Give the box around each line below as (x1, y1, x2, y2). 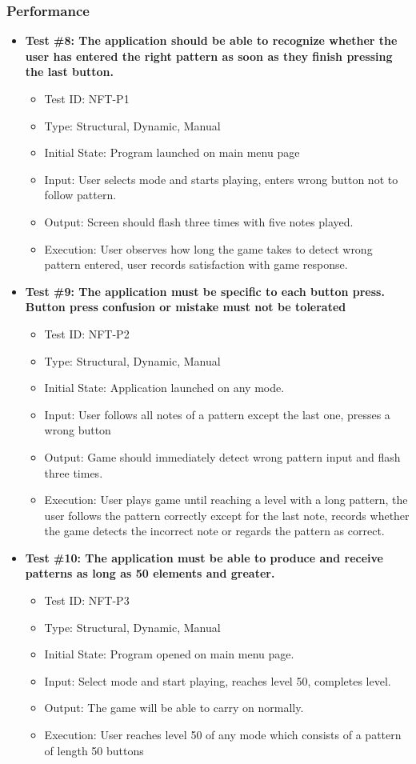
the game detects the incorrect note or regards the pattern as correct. (44, 522, 385, 539)
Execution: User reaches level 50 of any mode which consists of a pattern (44, 726, 402, 743)
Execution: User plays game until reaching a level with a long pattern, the (44, 491, 408, 508)
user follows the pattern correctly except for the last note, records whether (44, 506, 410, 523)
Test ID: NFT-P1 (44, 90, 130, 106)
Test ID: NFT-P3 (44, 592, 130, 609)
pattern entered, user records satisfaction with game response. (44, 256, 348, 273)
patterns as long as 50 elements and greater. (25, 565, 275, 582)
